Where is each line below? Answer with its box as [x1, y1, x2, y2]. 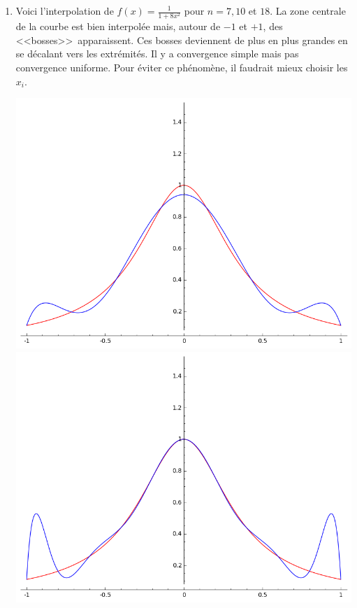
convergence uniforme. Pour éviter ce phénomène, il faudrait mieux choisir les [15, 59, 348, 74]
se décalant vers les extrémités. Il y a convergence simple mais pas [15, 46, 299, 61]
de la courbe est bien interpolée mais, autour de [15, 19, 221, 34]
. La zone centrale [270, 3, 346, 17]
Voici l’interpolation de [15, 3, 114, 17]
